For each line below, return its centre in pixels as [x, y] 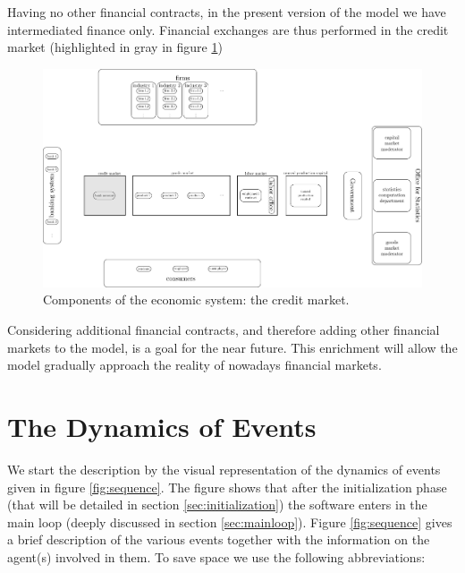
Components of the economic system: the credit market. [196, 299]
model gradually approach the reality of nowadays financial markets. [194, 365]
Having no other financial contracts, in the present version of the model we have [227, 12]
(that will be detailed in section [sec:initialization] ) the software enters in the [217, 505]
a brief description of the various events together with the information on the [219, 539]
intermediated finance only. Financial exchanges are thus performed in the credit [228, 29]
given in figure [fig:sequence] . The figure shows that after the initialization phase [227, 487]
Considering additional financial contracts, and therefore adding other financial [224, 330]
